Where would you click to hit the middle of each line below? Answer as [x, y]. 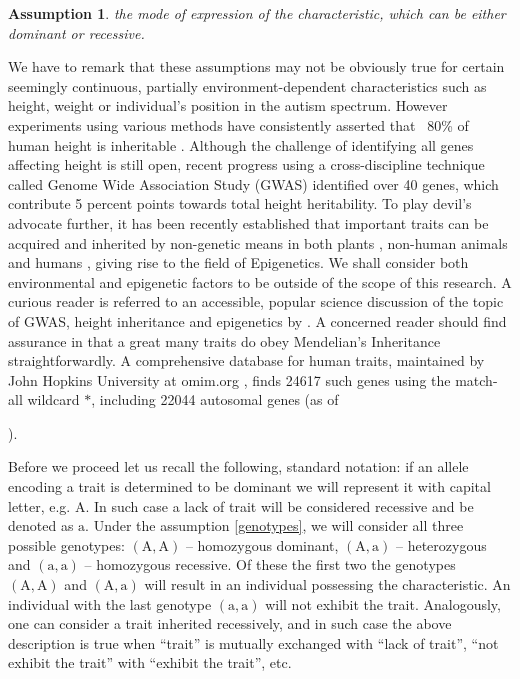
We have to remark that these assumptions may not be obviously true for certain [256, 66]
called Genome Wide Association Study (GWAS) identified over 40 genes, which [253, 183]
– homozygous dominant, [262, 544]
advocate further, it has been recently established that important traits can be [248, 222]
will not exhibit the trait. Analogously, [383, 603]
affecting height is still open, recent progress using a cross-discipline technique [246, 164]
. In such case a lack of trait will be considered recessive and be [279, 505]
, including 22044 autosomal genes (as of [215, 399]
